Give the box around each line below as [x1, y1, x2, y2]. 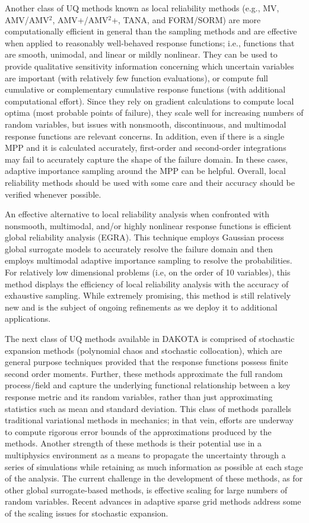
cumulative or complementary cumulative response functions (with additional [5, 83, 286, 96]
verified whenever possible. [5, 188, 101, 200]
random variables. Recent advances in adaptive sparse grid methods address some [5, 495, 301, 508]
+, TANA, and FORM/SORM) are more [112, 13, 261, 26]
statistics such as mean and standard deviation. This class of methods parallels [5, 402, 292, 414]
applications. [5, 312, 51, 325]
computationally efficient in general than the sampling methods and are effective [5, 25, 297, 37]
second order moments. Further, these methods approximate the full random [5, 367, 283, 379]
